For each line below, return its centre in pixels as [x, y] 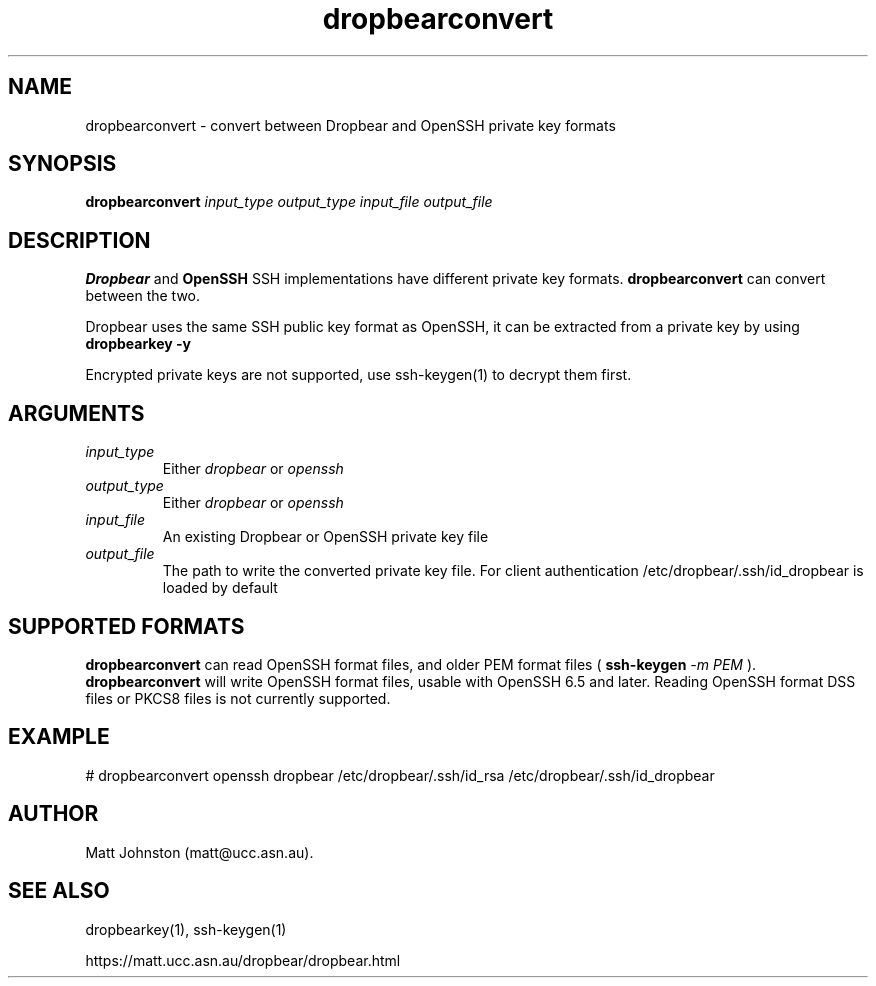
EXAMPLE [59, 737]
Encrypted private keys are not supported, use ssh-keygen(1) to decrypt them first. [358, 375]
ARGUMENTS [76, 413]
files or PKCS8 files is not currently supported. [238, 698]
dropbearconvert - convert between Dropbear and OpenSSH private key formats [350, 125]
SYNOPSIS [62, 164]
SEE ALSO [59, 891]
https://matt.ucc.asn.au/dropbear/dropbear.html [243, 960]
